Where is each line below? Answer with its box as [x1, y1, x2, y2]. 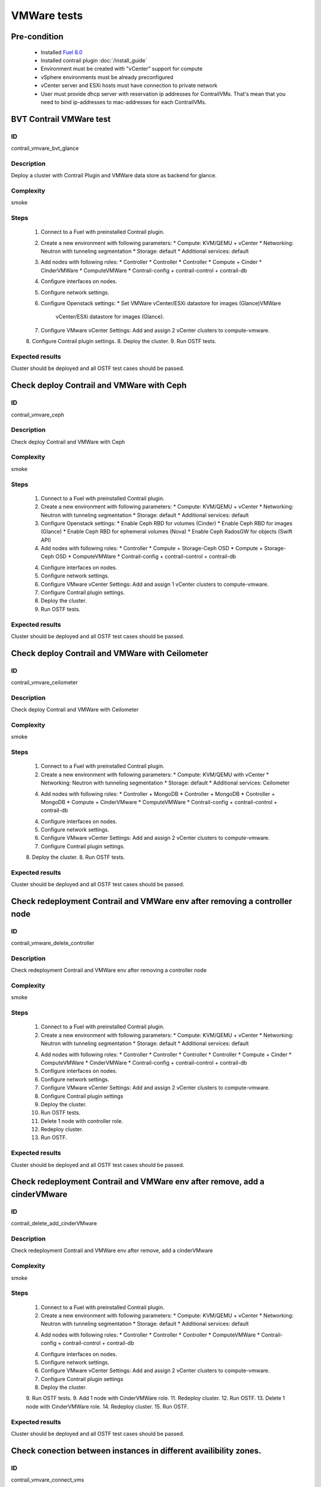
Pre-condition [11, 32, 64, 42]
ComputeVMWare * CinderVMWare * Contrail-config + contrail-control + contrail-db [40, 1059, 247, 1066]
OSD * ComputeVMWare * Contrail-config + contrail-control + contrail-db [55, 553, 237, 560]
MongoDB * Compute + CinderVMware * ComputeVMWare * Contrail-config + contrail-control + [40, 798, 278, 805]
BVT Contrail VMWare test [11, 114, 111, 124]
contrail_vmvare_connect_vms [11, 1476, 84, 1483]
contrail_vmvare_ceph [11, 411, 65, 418]
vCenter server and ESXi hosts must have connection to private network [40, 82, 218, 89]
